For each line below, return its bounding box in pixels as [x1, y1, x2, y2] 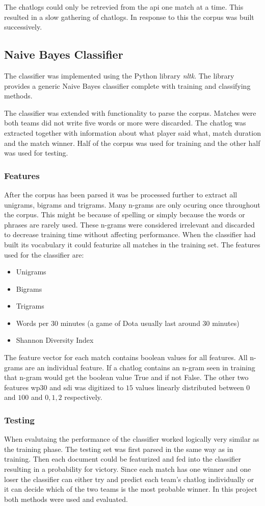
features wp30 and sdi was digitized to [4, 382, 124, 392]
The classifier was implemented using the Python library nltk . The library [4, 70, 234, 81]
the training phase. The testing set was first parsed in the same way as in [4, 443, 233, 454]
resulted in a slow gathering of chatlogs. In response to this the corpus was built [4, 11, 254, 22]
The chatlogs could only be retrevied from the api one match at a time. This [4, 2, 244, 12]
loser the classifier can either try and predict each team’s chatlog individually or [4, 473, 254, 484]
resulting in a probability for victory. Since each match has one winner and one [4, 464, 251, 474]
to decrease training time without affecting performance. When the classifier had [4, 229, 256, 240]
